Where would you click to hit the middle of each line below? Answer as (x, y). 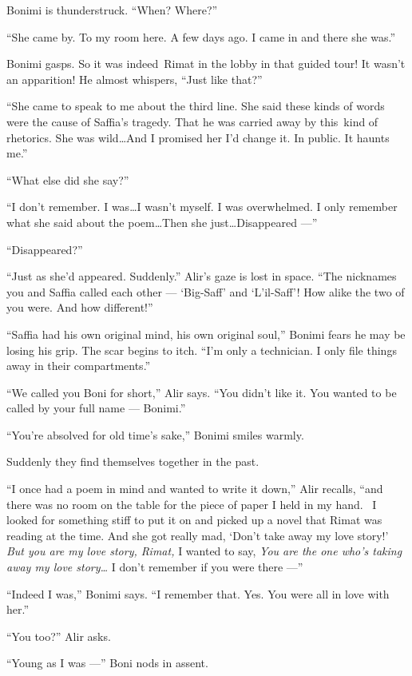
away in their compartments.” (79, 366)
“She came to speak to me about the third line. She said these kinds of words (196, 106)
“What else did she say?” (68, 179)
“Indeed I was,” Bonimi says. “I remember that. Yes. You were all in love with (198, 593)
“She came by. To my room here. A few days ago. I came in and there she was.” (201, 36)
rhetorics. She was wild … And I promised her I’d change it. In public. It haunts (198, 137)
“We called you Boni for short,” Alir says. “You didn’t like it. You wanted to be (202, 392)
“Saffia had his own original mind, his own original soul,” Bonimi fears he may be (206, 334)
